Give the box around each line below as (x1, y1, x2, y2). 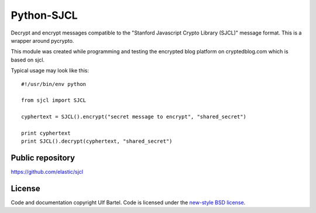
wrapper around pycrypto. (11, 37, 74, 44)
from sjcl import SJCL (21, 97, 87, 104)
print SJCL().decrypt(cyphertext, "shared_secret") (21, 138, 173, 145)
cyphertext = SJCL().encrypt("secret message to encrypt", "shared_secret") (21, 114, 247, 120)
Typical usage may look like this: (11, 67, 89, 74)
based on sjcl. (11, 56, 45, 63)
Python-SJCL (11, 9, 78, 22)
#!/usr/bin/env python (21, 81, 87, 87)
